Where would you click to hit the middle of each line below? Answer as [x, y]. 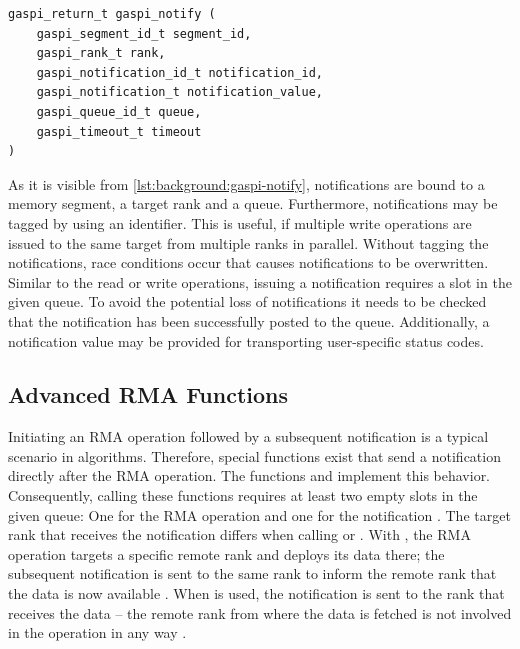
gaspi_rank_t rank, [101, 53]
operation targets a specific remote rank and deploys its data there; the [226, 553]
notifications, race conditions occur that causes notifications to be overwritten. [248, 262]
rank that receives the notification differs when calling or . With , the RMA [239, 534]
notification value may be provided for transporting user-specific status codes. [246, 340]
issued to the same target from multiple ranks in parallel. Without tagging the [248, 242]
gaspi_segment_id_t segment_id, [144, 33]
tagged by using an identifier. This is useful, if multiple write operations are [240, 222]
